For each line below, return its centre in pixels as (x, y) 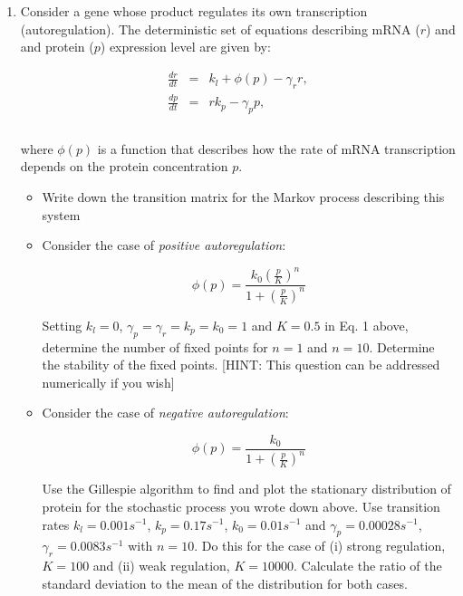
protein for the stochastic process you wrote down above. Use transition (241, 506)
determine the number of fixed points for (155, 346)
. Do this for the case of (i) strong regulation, (320, 546)
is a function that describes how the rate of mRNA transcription (276, 148)
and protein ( (57, 47)
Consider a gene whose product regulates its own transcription (194, 11)
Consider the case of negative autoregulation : (165, 413)
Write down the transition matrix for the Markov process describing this (243, 197)
